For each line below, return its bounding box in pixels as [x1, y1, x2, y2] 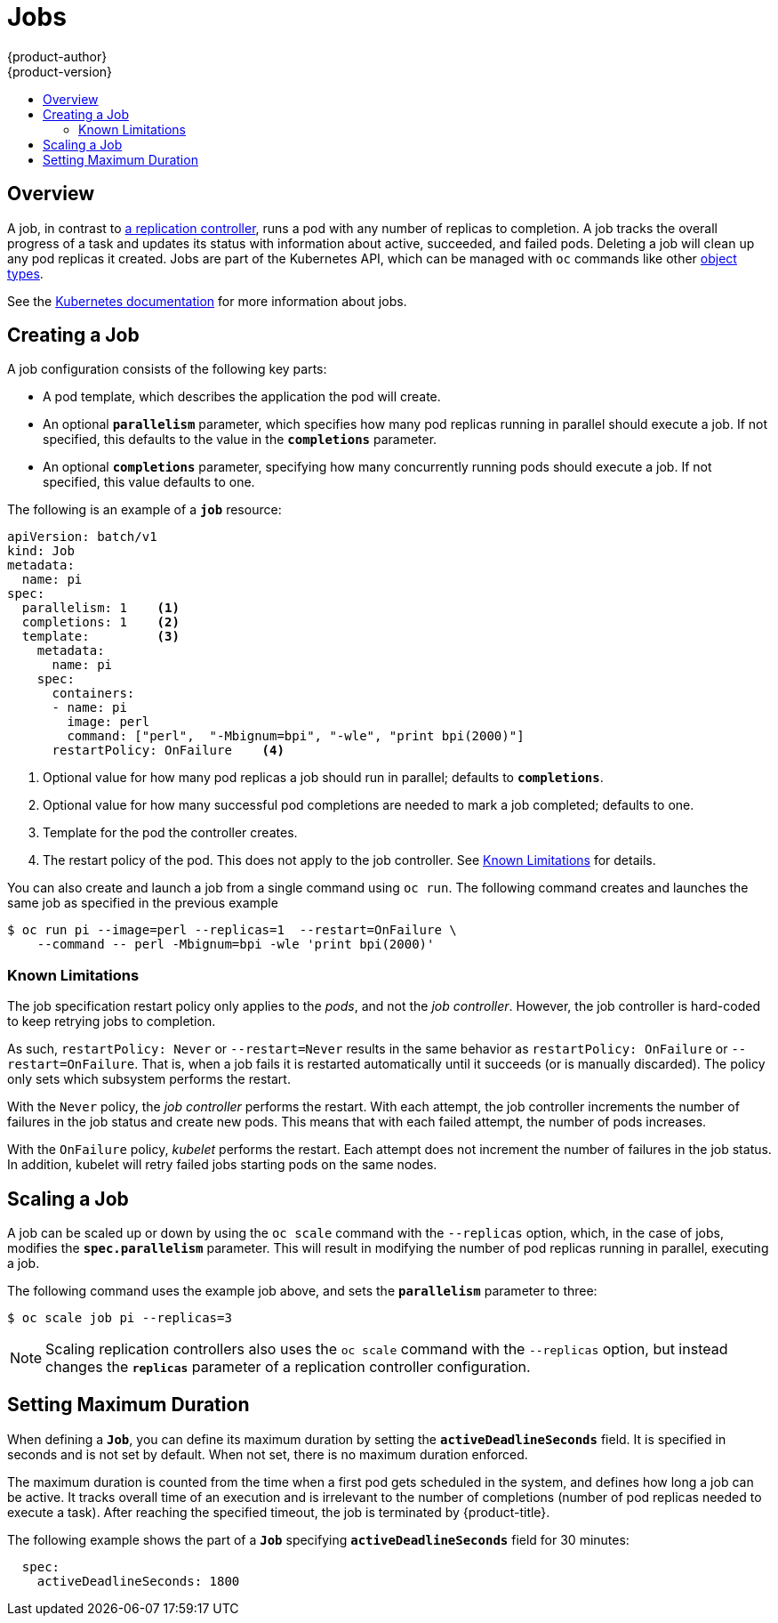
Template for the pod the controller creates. [43, 825, 298, 841]
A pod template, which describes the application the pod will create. [43, 389, 441, 405]
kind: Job [7, 544, 75, 559]
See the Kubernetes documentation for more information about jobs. [7, 293, 407, 309]
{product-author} [7, 48, 108, 64]
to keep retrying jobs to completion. [7, 1013, 216, 1030]
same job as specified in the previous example [7, 895, 278, 911]
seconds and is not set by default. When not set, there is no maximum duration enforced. [7, 1446, 528, 1462]
